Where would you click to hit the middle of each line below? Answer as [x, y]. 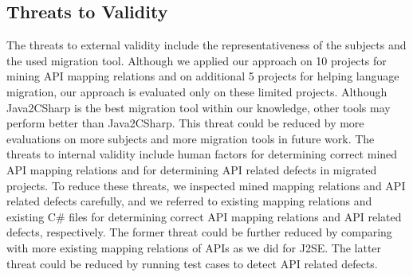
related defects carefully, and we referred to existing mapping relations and [189, 201]
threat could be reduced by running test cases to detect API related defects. [192, 263]
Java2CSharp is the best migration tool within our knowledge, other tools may [199, 107]
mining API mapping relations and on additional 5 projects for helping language [203, 76]
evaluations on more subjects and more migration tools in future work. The [191, 138]
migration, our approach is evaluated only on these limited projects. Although [197, 91]
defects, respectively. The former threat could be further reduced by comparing [199, 232]
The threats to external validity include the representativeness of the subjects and [206, 45]
